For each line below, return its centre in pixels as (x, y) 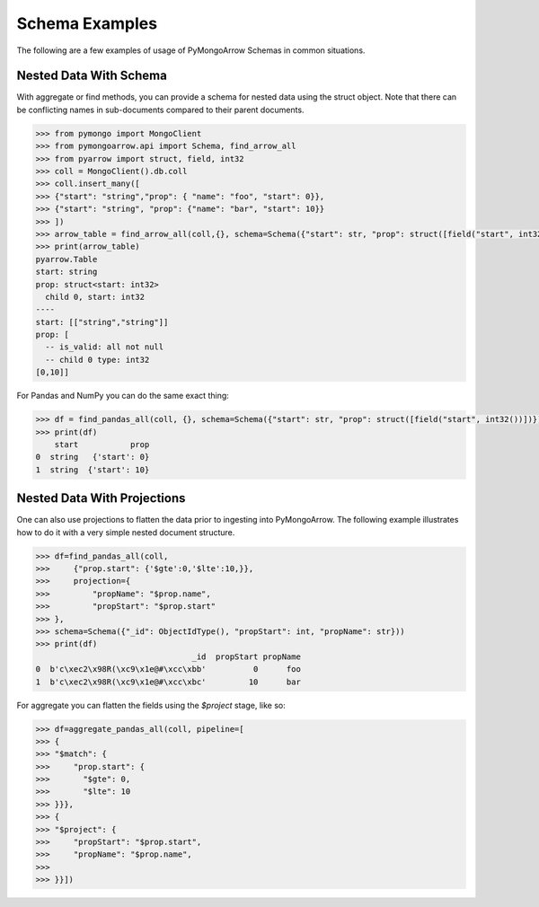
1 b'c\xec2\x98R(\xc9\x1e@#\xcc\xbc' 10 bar (168, 682)
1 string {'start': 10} (93, 470)
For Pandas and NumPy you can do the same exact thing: (123, 396)
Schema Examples (87, 23)
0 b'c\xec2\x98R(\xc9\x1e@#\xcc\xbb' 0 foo (168, 669)
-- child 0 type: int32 (97, 360)
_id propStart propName (246, 656)
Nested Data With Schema (92, 76)
